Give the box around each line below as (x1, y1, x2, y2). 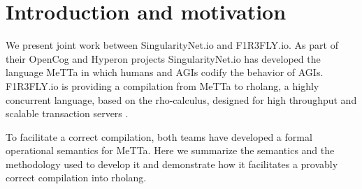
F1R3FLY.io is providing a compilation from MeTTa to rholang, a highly (6, 78, 319, 93)
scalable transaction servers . (6, 106, 129, 121)
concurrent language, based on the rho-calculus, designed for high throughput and (6, 92, 357, 107)
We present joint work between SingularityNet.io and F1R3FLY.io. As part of (6, 38, 338, 52)
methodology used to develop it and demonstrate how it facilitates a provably (6, 156, 338, 171)
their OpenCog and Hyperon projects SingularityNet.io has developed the (6, 51, 321, 66)
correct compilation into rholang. (6, 170, 147, 185)
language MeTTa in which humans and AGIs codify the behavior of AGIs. (6, 65, 324, 80)
